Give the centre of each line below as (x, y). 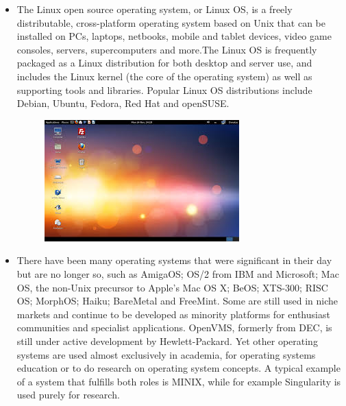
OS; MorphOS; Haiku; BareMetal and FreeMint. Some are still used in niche (177, 301)
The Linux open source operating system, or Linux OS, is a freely (155, 9)
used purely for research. (68, 395)
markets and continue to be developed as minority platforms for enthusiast (173, 314)
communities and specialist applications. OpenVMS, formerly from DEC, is (174, 327)
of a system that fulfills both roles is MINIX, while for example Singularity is (179, 381)
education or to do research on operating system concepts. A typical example (178, 368)
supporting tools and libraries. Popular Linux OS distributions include (164, 89)
